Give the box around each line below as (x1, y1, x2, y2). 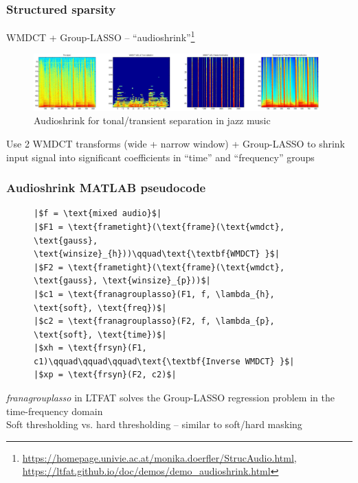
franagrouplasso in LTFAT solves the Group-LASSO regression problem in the (6, 390, 335, 405)
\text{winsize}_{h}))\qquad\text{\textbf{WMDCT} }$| (34, 249, 280, 259)
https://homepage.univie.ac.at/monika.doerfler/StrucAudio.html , (22, 450, 297, 464)
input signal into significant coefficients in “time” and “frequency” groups (6, 150, 315, 164)
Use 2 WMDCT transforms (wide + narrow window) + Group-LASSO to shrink (6, 136, 345, 150)
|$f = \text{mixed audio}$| (34, 209, 162, 219)
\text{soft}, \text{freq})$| (34, 303, 167, 313)
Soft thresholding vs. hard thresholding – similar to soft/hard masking (6, 417, 302, 432)
